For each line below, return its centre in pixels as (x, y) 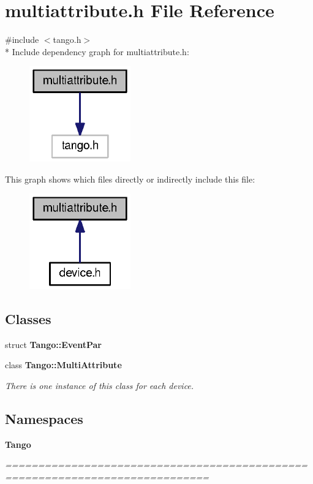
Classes (28, 318)
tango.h (67, 40)
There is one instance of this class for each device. (100, 385)
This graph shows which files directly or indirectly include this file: (130, 179)
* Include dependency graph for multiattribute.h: (97, 51)
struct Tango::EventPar (54, 344)
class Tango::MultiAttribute (63, 365)
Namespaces (44, 418)
